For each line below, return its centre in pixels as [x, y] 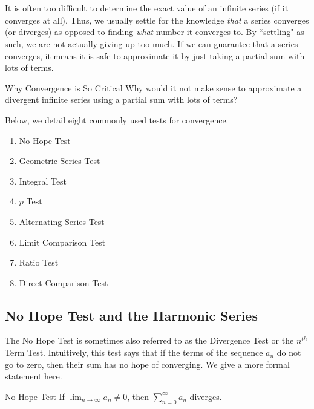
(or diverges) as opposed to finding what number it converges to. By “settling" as [155, 32]
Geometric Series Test [60, 161]
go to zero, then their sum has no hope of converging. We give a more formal [147, 364]
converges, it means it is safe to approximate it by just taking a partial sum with [155, 55]
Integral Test [43, 181]
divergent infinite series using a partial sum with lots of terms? [121, 100]
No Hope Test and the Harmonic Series [131, 315]
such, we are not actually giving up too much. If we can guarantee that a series [152, 43]
